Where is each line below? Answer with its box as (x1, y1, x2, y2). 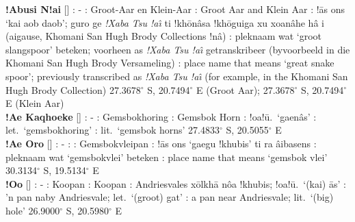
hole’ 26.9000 (5, 203, 60, 217)
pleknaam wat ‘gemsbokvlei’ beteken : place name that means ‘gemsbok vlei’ (5, 149, 328, 164)
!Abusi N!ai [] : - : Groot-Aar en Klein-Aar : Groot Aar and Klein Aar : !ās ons (5, 2, 345, 16)
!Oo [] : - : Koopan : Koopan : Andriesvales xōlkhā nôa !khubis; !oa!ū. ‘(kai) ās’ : (5, 176, 346, 190)
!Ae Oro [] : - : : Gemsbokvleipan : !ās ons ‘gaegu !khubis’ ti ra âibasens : (5, 136, 317, 150)
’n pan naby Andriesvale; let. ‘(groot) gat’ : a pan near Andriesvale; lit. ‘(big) (5, 190, 334, 204)
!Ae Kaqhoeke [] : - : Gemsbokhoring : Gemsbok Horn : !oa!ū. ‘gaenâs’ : (5, 109, 317, 123)
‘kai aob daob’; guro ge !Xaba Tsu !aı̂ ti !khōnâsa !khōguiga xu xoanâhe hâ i (5, 15, 324, 29)
